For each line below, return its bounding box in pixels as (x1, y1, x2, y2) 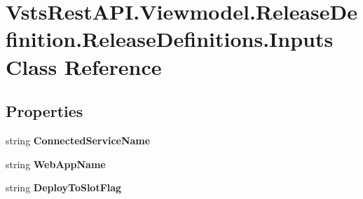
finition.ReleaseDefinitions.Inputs (6, 25, 334, 53)
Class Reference (6, 52, 162, 81)
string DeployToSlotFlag (6, 180, 122, 195)
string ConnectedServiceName (6, 132, 151, 147)
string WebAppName (6, 156, 106, 171)
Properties (6, 100, 83, 122)
